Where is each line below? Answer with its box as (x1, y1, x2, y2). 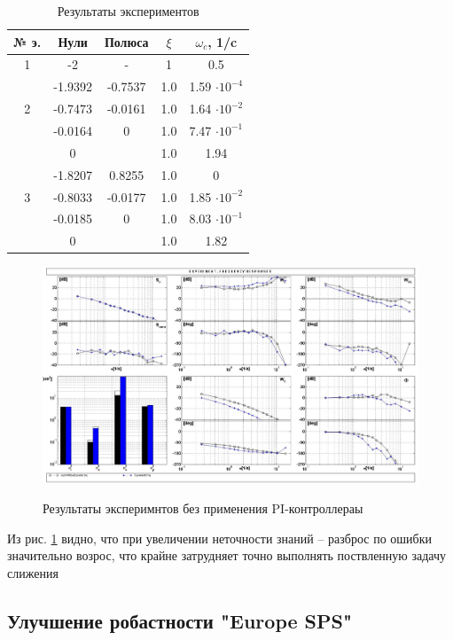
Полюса (104, 32, 149, 51)
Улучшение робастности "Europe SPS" (7, 607, 353, 634)
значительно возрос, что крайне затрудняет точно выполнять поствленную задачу (7, 546, 447, 565)
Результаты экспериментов (57, 2, 199, 20)
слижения (7, 564, 59, 582)
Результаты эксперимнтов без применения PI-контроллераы (43, 499, 363, 518)
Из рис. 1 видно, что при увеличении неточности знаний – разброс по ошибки (7, 528, 433, 547)
